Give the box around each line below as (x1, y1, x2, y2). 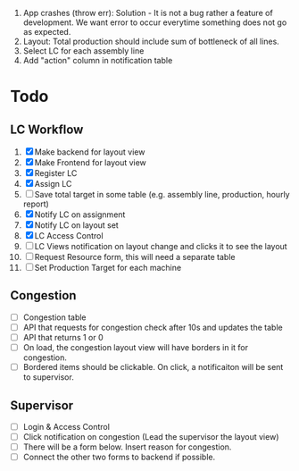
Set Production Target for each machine (34, 263, 182, 273)
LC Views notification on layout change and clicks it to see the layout (34, 241, 288, 251)
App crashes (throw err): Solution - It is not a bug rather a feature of (22, 8, 273, 18)
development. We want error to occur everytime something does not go (22, 17, 287, 28)
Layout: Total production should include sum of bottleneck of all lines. (22, 36, 279, 46)
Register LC (34, 168, 78, 178)
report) (22, 198, 50, 209)
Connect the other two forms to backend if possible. (22, 451, 216, 463)
